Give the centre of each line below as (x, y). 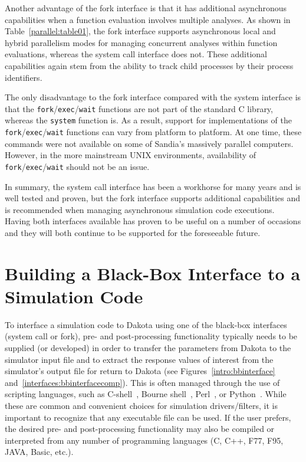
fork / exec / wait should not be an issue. (77, 166)
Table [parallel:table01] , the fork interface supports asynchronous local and (140, 31)
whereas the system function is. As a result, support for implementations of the (148, 120)
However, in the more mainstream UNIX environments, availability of (131, 155)
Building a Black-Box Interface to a (153, 273)
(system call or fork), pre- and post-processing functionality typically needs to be (151, 336)
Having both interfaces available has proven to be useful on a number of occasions (153, 221)
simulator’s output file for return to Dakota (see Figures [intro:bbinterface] (140, 371)
